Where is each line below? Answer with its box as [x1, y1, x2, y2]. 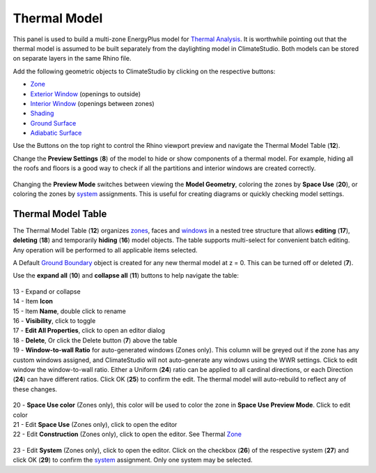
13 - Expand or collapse [13, 287, 81, 296]
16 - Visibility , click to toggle [13, 317, 96, 325]
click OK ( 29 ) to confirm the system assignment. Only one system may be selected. [13, 456, 253, 464]
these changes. [13, 384, 58, 393]
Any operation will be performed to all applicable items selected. [13, 246, 198, 254]
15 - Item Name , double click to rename [13, 307, 127, 315]
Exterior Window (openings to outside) [30, 89, 141, 98]
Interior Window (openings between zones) [30, 99, 155, 107]
